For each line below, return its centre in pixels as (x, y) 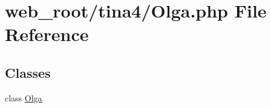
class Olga (24, 97)
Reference (47, 34)
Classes (28, 72)
